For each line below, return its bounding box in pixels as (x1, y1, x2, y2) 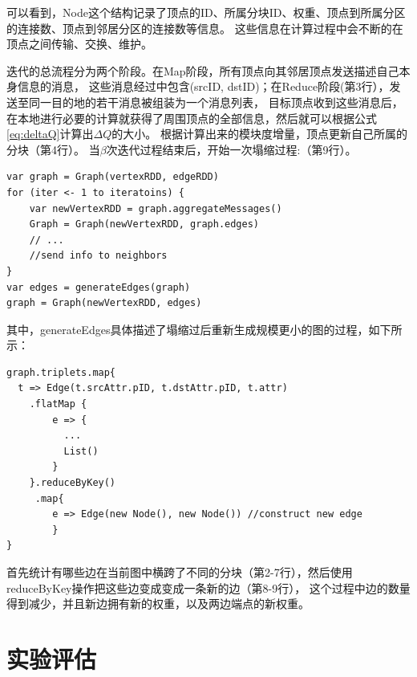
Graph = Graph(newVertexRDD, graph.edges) (29, 218, 259, 230)
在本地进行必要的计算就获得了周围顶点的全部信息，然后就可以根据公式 (6, 109, 377, 126)
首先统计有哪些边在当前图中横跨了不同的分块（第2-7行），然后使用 (6, 564, 353, 580)
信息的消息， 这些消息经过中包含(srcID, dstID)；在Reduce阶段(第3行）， (17, 78, 390, 95)
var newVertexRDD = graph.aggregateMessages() (29, 202, 282, 214)
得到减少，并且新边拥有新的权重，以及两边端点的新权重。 (6, 595, 310, 612)
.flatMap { (29, 398, 87, 410)
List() (63, 445, 99, 457)
